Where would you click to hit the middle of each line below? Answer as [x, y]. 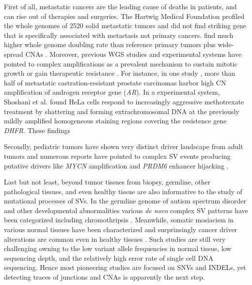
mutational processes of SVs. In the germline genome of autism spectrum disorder [125, 201]
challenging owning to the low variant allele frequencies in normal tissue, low [118, 248]
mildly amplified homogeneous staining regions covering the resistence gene [115, 121]
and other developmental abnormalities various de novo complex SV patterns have [126, 210]
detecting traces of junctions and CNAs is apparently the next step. [104, 277]
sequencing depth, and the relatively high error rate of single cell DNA [109, 258]
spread [14, 54]
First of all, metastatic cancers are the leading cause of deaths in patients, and [120, 6]
